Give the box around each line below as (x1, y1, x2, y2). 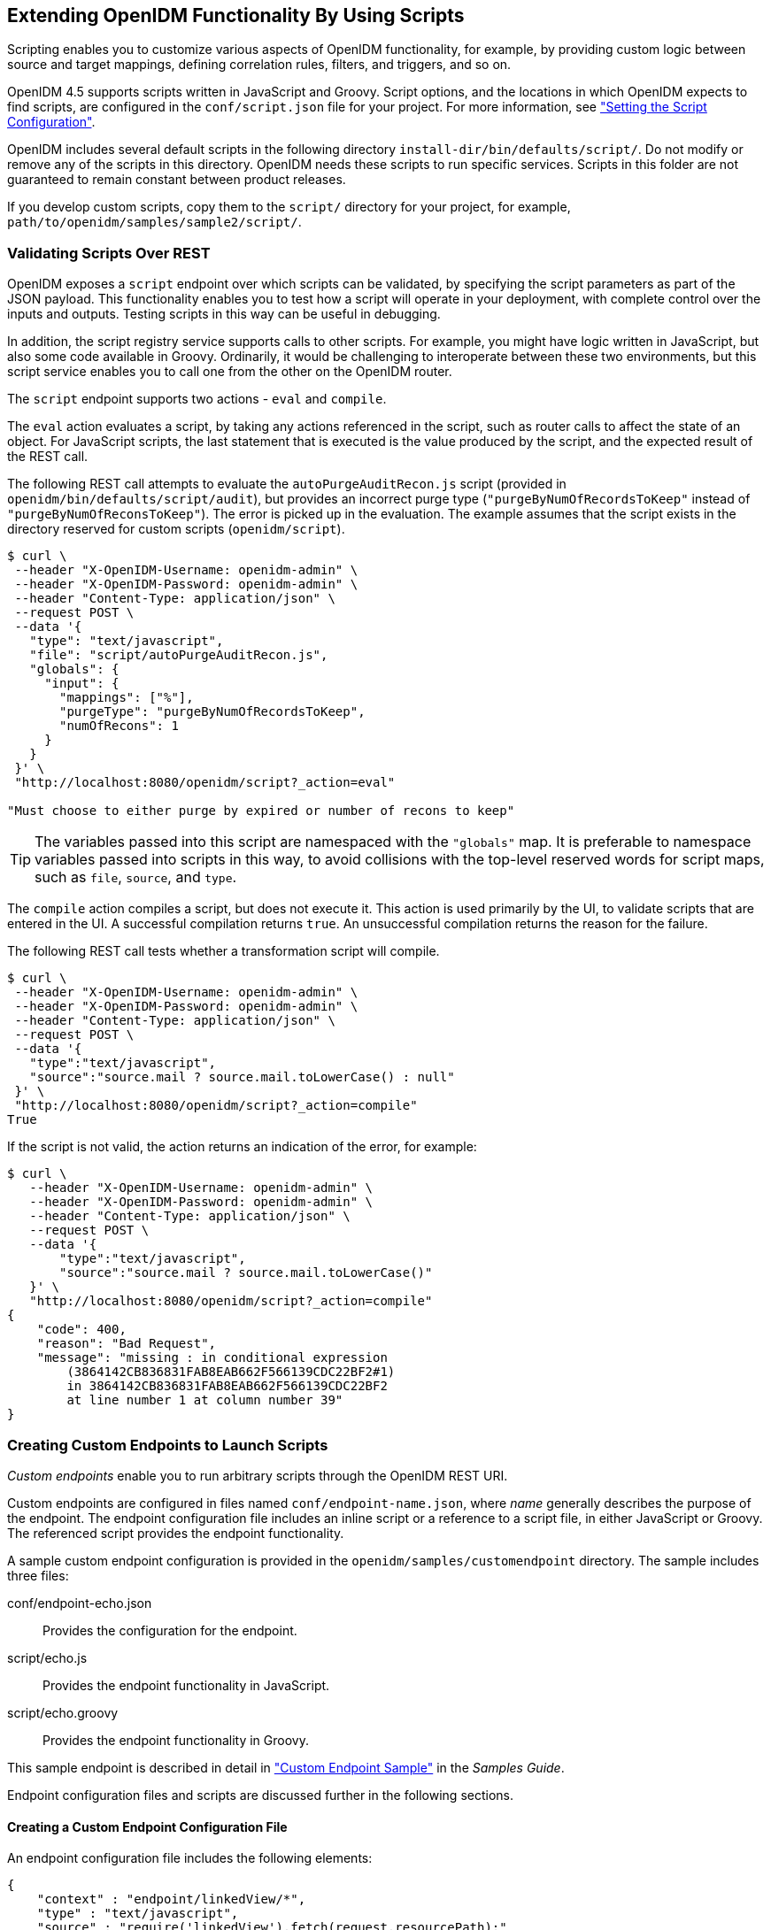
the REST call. (7, 449, 89, 465)
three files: (7, 1567, 69, 1583)
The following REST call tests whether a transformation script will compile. (7, 943, 440, 959)
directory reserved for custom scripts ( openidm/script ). (7, 521, 345, 537)
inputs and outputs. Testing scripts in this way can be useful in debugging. (7, 306, 441, 322)
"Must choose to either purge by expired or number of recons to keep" (7, 804, 515, 819)
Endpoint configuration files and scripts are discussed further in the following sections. (7, 1787, 513, 1803)
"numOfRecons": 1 (59, 719, 179, 734)
